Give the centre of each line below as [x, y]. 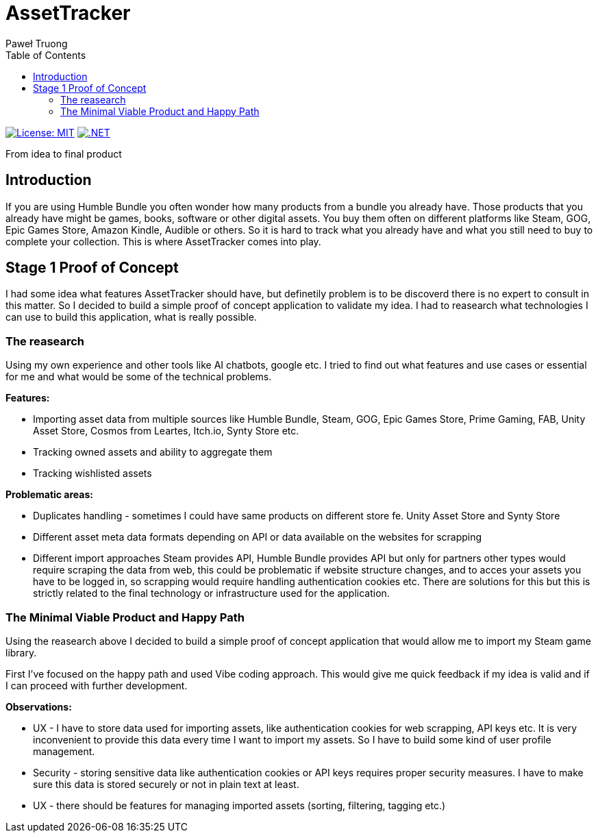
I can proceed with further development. [97, 685]
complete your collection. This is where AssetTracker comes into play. [163, 241]
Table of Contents [46, 55]
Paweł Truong [37, 43]
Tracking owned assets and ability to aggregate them [153, 452]
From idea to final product [64, 153]
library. [21, 652]
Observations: [39, 706]
